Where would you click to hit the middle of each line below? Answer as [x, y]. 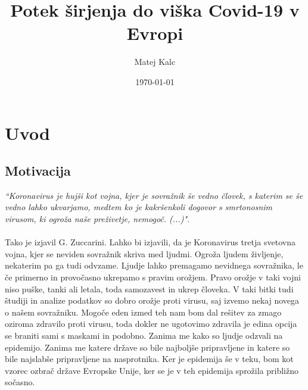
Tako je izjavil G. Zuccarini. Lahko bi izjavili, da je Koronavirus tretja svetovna [150, 242]
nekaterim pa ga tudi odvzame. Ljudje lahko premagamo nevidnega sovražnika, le [154, 265]
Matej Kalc [155, 62]
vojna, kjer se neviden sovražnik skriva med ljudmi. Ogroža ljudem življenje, [144, 253]
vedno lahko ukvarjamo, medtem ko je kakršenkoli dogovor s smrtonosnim [139, 207]
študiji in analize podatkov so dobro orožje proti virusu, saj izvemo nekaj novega [152, 300]
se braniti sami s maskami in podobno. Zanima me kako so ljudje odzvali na [144, 336]
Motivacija [38, 171]
